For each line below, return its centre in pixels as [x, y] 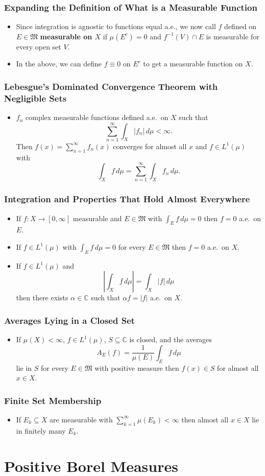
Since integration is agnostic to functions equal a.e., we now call [116, 26]
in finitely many [41, 430]
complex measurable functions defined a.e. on [97, 117]
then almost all [205, 419]
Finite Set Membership [53, 400]
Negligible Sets [35, 98]
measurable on [66, 36]
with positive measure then [137, 367]
